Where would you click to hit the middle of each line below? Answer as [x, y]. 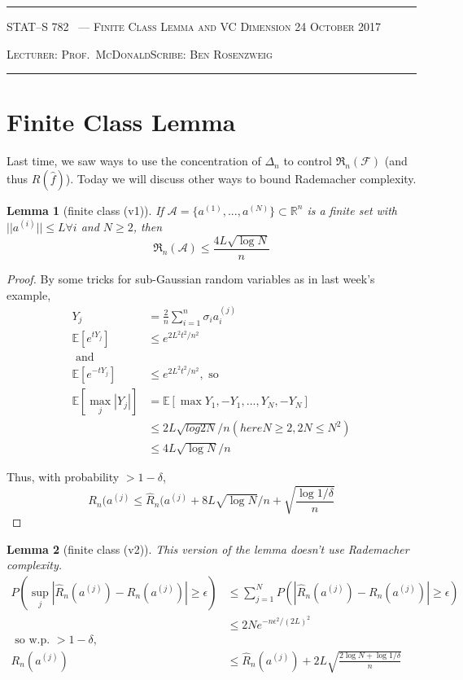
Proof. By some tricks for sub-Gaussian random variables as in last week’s [191, 278]
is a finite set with [352, 210]
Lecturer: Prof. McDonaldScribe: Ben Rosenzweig [140, 53]
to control [308, 161]
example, [29, 294]
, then [148, 226]
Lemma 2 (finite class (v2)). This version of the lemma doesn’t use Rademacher [208, 548]
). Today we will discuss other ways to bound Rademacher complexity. [241, 178]
